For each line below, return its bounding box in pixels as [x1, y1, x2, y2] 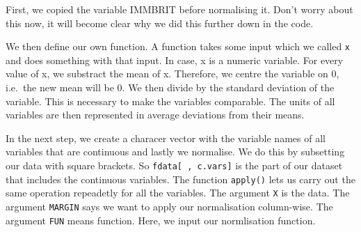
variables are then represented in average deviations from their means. [6, 107, 305, 122]
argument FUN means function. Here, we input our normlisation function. [6, 212, 316, 227]
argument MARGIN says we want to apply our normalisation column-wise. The [6, 199, 333, 213]
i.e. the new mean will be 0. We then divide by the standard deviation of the [6, 80, 335, 95]
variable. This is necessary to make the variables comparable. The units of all [6, 93, 335, 108]
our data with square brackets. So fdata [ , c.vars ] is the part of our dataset [6, 158, 343, 172]
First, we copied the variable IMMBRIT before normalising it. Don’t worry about [6, 2, 353, 16]
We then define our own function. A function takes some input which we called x [6, 39, 351, 54]
